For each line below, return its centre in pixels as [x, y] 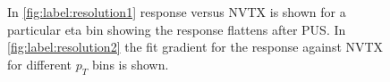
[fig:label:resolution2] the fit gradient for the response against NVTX [195, 47]
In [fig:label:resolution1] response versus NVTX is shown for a [177, 12]
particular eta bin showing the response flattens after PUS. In [177, 29]
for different [40, 64]
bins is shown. [130, 64]
